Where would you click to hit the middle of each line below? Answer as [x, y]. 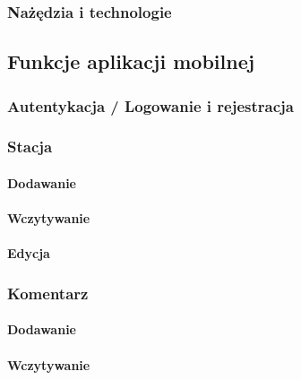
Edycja [29, 253]
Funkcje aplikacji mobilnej [131, 61]
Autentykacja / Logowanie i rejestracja [150, 105]
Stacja [30, 147]
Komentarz [48, 293]
